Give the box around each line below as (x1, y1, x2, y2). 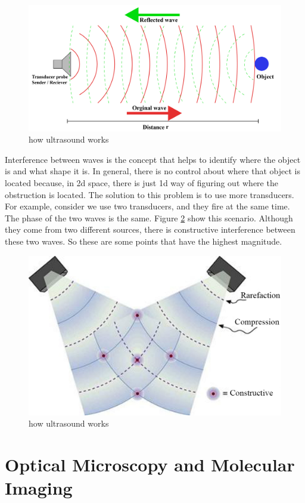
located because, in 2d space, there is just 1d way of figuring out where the (5, 176, 278, 189)
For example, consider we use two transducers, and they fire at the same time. (5, 200, 290, 212)
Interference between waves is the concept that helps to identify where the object (5, 153, 301, 165)
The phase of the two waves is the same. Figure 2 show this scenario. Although (5, 211, 293, 224)
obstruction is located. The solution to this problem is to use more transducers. (5, 188, 294, 200)
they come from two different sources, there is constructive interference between (5, 223, 295, 236)
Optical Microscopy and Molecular (5, 452, 295, 476)
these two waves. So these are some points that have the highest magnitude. (5, 234, 282, 247)
